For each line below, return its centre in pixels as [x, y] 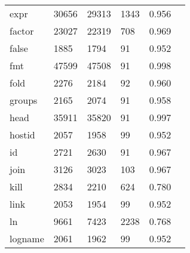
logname [27, 238]
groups [24, 100]
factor [22, 31]
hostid [22, 135]
